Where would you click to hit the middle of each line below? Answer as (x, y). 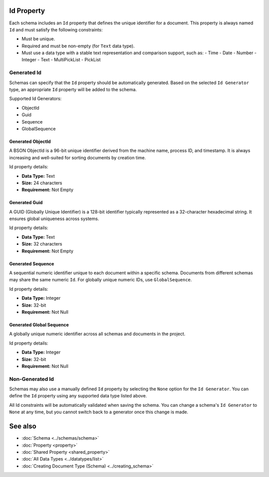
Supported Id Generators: (35, 99)
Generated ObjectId (30, 141)
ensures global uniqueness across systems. (54, 219)
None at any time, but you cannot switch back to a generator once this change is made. (99, 412)
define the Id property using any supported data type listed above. (78, 396)
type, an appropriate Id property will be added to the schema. (73, 89)
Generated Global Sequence (39, 325)
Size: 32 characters (42, 244)
